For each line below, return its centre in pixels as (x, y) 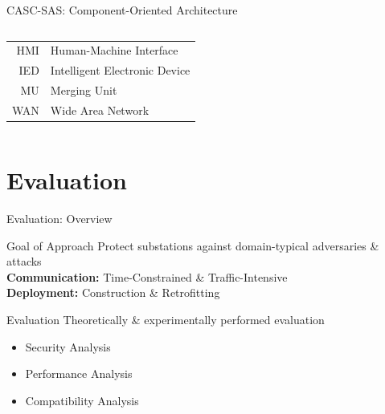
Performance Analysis (79, 373)
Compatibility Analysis (82, 400)
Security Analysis (68, 346)
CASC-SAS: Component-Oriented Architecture (122, 10)
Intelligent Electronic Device (120, 70)
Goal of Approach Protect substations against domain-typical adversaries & (193, 245)
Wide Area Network (100, 110)
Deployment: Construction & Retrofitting (113, 292)
